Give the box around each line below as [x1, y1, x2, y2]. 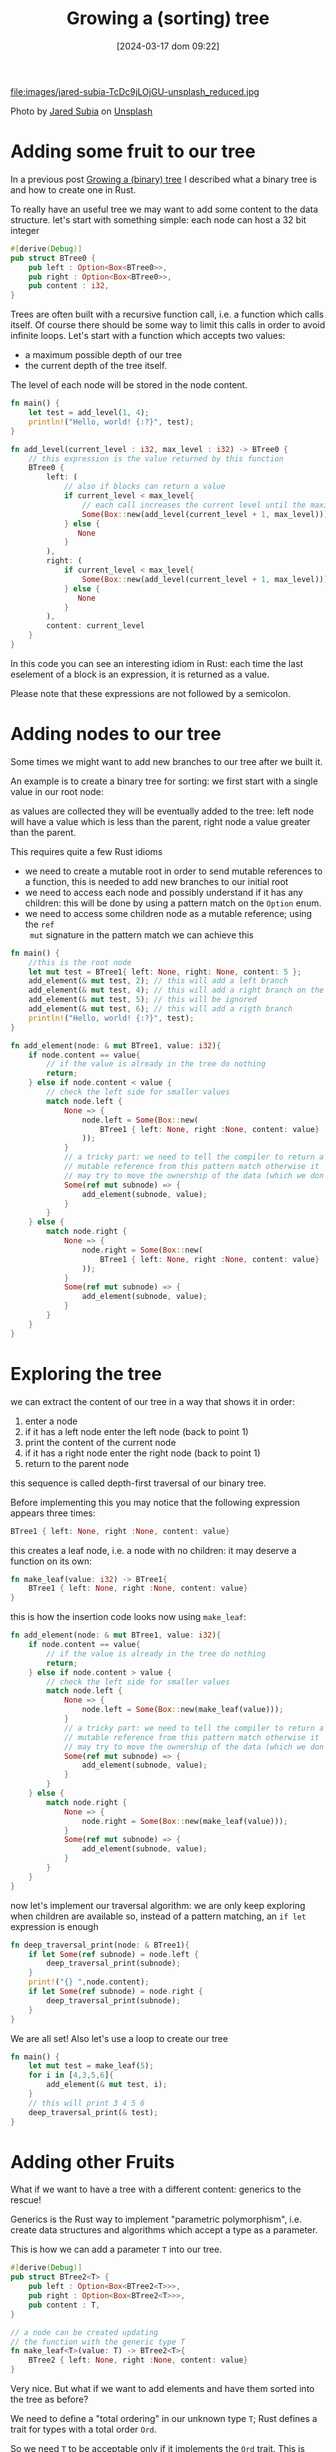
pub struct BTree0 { [10, 253, 97, 263]
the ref [24, 918, 55, 930]
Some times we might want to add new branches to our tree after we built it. [10, 755, 323, 767]
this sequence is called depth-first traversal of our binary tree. [10, 1477, 267, 1489]
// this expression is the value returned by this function [28, 453, 284, 464]
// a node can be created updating [10, 2327, 159, 2337]
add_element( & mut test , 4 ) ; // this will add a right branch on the [28, 985, 325, 996]
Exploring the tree [10, 1362, 162, 1385]
